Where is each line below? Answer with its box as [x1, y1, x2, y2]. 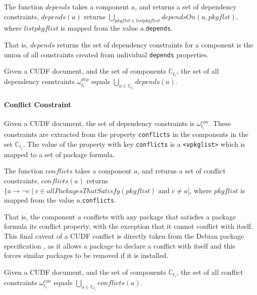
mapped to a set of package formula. [4, 149, 115, 159]
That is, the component [4, 211, 75, 221]
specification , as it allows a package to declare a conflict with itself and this [4, 240, 235, 251]
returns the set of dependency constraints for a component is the [57, 40, 254, 50]
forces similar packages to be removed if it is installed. [4, 250, 168, 260]
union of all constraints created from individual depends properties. [4, 49, 209, 59]
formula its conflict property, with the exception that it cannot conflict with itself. [4, 221, 253, 231]
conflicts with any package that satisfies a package [83, 211, 236, 221]
